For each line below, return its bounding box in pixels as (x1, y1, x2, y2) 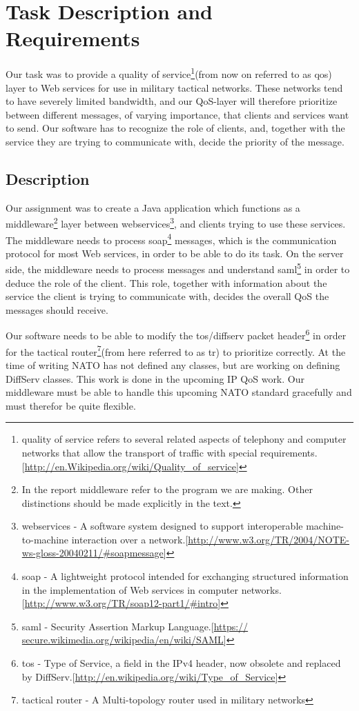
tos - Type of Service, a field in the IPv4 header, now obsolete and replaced (21, 656, 341, 670)
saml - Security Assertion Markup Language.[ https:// (21, 619, 249, 633)
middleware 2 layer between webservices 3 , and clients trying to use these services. (6, 214, 346, 230)
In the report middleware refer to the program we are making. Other (21, 482, 313, 497)
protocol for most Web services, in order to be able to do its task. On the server (6, 246, 344, 260)
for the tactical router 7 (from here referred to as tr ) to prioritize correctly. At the (6, 342, 346, 359)
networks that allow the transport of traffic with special (21, 445, 258, 459)
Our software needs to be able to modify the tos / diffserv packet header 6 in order (6, 326, 347, 343)
